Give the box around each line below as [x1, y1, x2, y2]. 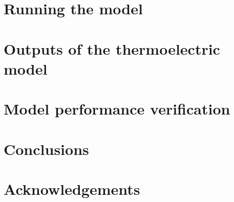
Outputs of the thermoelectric [4, 38, 220, 59]
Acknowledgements [4, 178, 140, 199]
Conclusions [4, 138, 89, 159]
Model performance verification [4, 98, 230, 119]
